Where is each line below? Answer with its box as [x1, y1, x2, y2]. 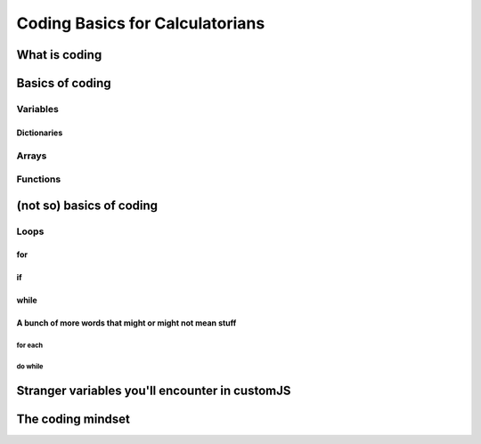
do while [16, 362, 44, 371]
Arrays [16, 149, 47, 162]
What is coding [16, 47, 102, 62]
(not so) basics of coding [16, 198, 159, 213]
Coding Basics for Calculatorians [16, 13, 265, 33]
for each [16, 341, 44, 351]
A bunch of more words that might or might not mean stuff [16, 318, 237, 328]
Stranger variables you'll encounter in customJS [16, 383, 291, 399]
